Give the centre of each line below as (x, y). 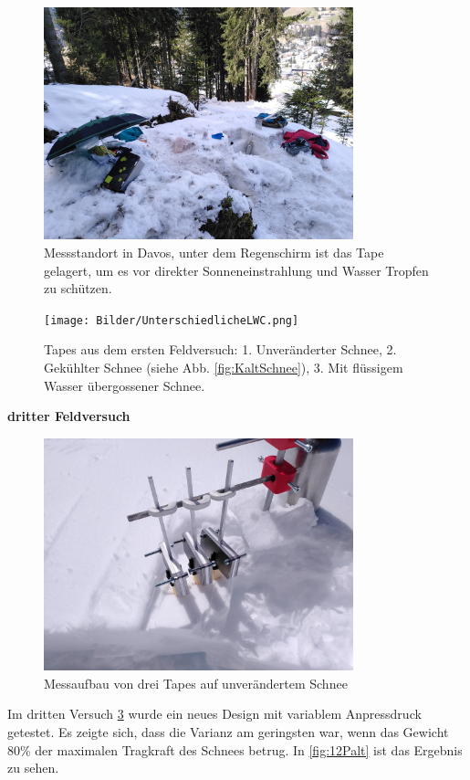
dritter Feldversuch (69, 416)
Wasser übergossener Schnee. (125, 385)
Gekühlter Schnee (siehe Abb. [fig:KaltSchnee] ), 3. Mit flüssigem (224, 368)
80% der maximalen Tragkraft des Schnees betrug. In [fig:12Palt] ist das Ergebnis (235, 749)
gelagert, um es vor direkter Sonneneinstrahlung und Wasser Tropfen (236, 270)
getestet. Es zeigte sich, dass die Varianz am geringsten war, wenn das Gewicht (228, 731)
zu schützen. (78, 288)
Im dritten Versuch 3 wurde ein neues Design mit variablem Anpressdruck (214, 714)
